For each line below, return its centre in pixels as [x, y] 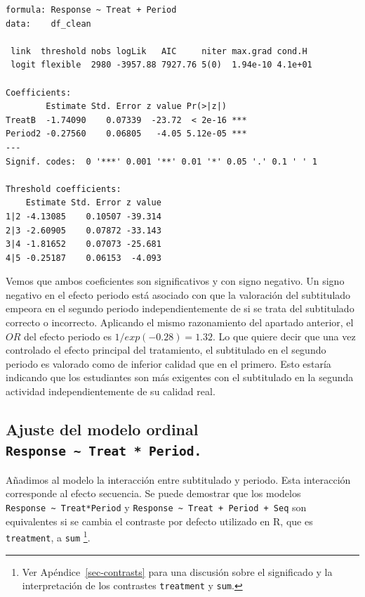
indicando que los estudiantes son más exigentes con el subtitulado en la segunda [180, 377]
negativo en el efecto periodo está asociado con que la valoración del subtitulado [178, 294]
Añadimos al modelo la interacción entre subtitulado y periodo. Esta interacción [178, 479]
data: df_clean [48, 24]
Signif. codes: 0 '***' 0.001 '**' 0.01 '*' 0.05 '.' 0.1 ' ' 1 [161, 161]
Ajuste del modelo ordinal [102, 429]
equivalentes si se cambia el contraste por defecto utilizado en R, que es [159, 521]
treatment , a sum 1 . [48, 536]
